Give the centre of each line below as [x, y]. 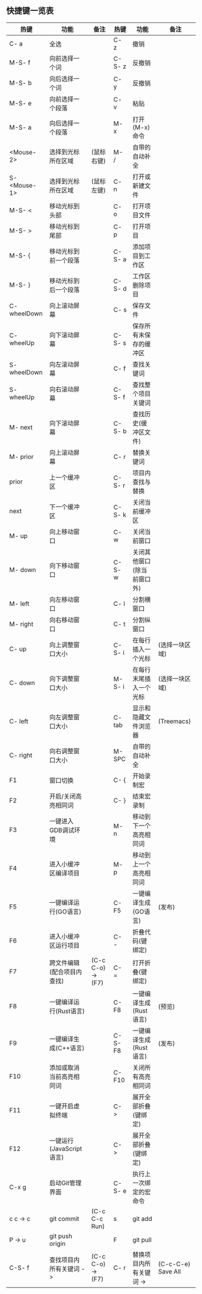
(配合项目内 [66, 971]
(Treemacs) [175, 721]
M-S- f [20, 62]
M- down [23, 570]
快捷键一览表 [30, 11]
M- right [21, 624]
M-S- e [20, 103]
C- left [19, 721]
